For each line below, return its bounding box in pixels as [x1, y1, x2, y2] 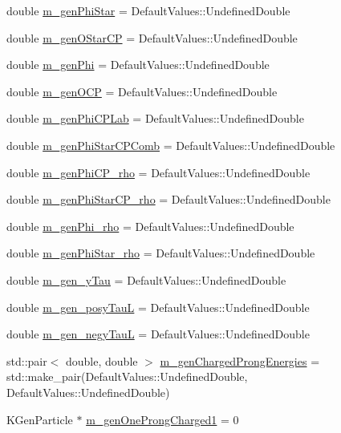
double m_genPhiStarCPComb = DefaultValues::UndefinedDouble [6, 136, 335, 153]
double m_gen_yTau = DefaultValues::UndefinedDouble [6, 271, 286, 288]
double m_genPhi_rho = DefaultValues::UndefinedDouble [6, 217, 294, 234]
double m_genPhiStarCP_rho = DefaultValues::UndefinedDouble [6, 191, 331, 208]
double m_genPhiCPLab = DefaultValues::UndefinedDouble [6, 110, 304, 127]
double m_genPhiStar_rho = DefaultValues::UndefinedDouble [6, 245, 315, 261]
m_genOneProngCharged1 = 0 [86, 411, 239, 427]
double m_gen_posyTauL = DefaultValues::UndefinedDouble [6, 298, 310, 315]
